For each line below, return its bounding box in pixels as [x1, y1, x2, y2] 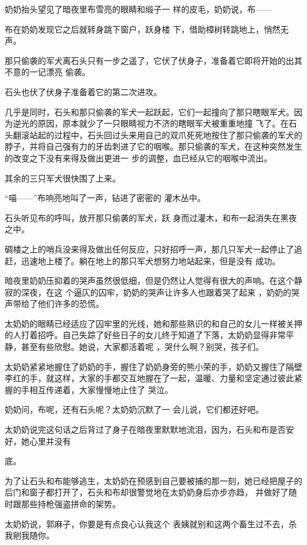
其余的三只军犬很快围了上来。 [5, 171, 120, 184]
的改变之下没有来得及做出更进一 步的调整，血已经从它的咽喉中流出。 [5, 151, 272, 164]
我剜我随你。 [5, 529, 54, 541]
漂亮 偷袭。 [45, 66, 90, 78]
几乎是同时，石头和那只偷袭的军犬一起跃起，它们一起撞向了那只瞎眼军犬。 [5, 105, 294, 118]
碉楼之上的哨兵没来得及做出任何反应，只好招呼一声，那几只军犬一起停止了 [5, 242, 294, 255]
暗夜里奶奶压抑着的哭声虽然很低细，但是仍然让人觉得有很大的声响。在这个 [5, 274, 294, 287]
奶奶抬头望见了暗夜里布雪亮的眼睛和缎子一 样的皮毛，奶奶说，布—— [5, 3, 272, 15]
